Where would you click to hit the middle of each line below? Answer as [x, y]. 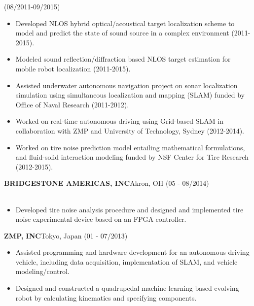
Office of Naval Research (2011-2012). [72, 104]
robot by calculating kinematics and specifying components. [106, 297]
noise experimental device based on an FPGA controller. [101, 219]
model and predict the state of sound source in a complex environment [122, 33]
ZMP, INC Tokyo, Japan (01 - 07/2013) [66, 235]
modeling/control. [42, 271]
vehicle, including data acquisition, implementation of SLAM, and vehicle [127, 261]
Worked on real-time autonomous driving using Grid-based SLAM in [119, 121]
